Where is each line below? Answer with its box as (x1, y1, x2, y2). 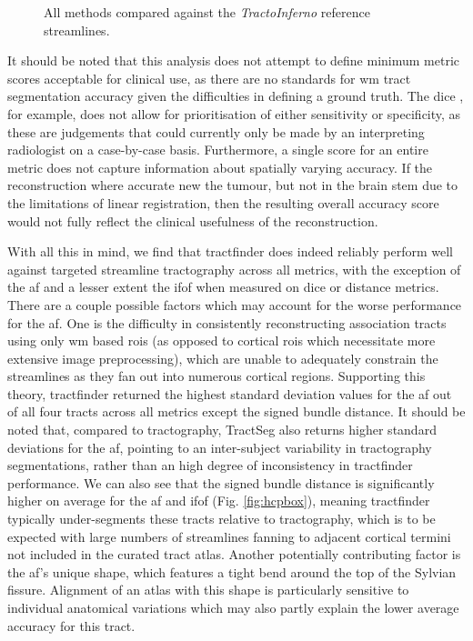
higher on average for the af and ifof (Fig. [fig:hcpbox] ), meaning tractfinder (7, 491, 430, 510)
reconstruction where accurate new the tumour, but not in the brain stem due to (7, 175, 458, 195)
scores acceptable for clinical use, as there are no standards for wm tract (7, 68, 411, 87)
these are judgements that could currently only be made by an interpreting (7, 122, 425, 141)
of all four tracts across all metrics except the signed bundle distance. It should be (7, 402, 466, 421)
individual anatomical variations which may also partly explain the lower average (7, 598, 459, 616)
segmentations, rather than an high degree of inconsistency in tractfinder (7, 456, 413, 475)
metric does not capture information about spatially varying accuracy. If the (7, 157, 433, 176)
